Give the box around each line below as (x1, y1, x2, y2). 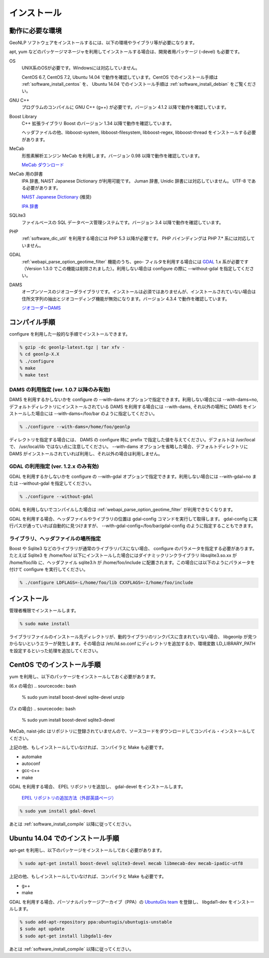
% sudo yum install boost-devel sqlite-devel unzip (21, 694, 125, 700)
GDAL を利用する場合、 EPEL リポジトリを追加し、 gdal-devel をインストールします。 (9, 783, 186, 790)
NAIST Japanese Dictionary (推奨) (21, 194, 92, 200)
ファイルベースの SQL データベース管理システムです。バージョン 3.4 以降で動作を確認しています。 (21, 219, 224, 225)
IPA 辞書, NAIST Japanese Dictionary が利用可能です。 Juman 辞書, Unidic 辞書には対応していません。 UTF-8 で (21, 178, 252, 184)
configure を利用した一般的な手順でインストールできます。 (9, 331, 131, 337)
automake (21, 754, 42, 760)
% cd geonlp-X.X (19, 352, 60, 357)
